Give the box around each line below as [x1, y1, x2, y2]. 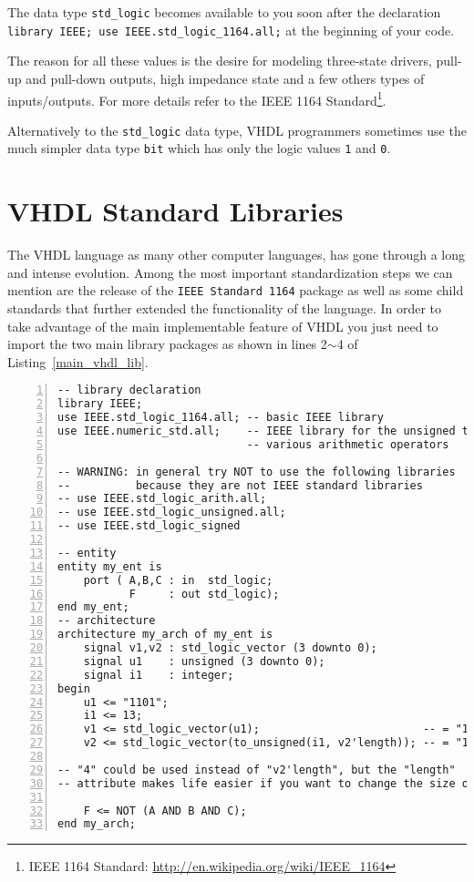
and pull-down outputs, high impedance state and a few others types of [26, 68, 425, 87]
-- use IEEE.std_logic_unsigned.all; [57, 506, 286, 519]
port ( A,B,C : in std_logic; [83, 573, 273, 587]
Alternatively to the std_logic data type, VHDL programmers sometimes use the [7, 120, 467, 139]
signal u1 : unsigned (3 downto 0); [83, 654, 325, 668]
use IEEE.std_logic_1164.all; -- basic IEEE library [57, 411, 384, 425]
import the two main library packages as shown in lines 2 [7, 334, 327, 354]
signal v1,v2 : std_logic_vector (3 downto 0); [83, 641, 377, 655]
